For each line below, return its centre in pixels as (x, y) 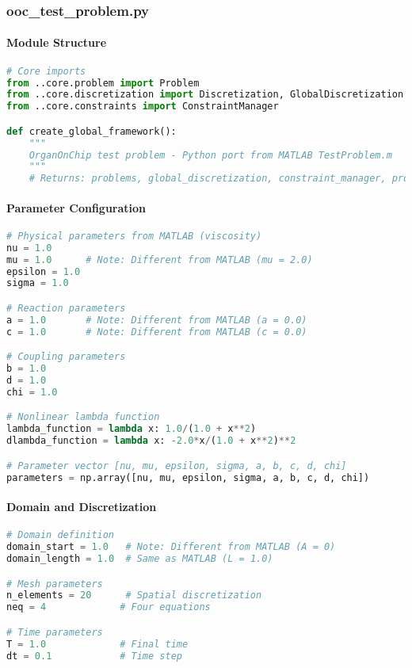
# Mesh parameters (55, 584)
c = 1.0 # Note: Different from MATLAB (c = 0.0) (157, 332)
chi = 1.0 (32, 392)
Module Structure (57, 42)
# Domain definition (61, 535)
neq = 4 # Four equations (109, 607)
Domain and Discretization (82, 507)
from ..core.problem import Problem (103, 83)
